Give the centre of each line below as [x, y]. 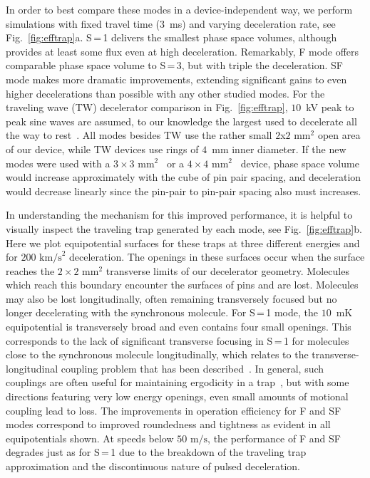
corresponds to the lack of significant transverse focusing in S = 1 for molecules [178, 340]
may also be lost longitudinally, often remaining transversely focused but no [171, 298]
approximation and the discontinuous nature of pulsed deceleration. [153, 466]
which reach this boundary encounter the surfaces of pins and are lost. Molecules [182, 285]
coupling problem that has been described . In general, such [192, 368]
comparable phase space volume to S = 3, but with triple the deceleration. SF [174, 65]
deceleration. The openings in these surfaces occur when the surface [217, 257]
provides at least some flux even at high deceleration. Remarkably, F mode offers [183, 51]
